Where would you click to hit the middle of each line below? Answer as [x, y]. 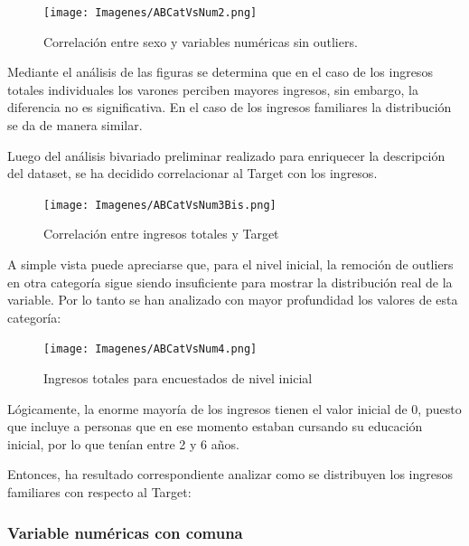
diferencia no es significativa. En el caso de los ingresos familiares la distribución [230, 107]
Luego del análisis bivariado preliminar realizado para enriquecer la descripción [226, 155]
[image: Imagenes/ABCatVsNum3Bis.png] [160, 205]
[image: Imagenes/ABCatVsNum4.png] [150, 349]
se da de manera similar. [75, 125]
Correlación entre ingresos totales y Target [161, 234]
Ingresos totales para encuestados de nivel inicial [178, 378]
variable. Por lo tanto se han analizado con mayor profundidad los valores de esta [233, 300]
